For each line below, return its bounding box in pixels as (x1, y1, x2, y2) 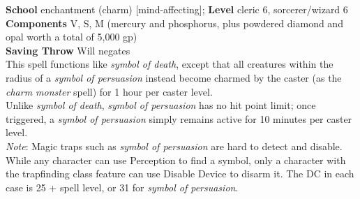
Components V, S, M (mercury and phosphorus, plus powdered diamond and (6, 15, 343, 30)
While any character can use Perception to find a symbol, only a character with (6, 152, 346, 167)
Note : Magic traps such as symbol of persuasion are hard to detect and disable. (6, 138, 343, 153)
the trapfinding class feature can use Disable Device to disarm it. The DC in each (6, 166, 354, 181)
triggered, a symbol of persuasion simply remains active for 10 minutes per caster (6, 111, 352, 126)
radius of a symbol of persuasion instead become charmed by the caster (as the (6, 70, 342, 84)
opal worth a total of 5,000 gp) (6, 29, 137, 44)
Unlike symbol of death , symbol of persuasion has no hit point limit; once (6, 98, 316, 112)
